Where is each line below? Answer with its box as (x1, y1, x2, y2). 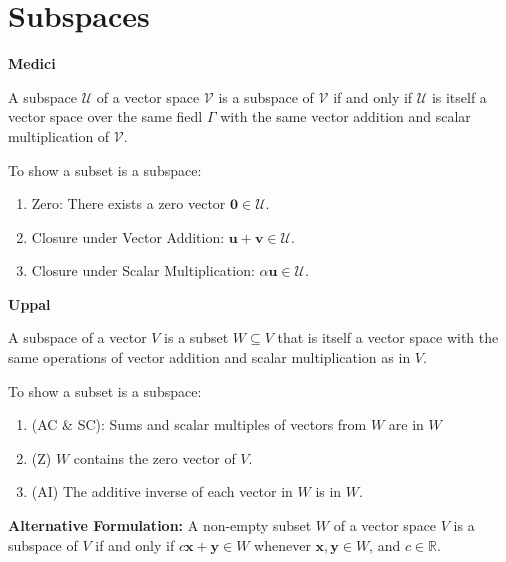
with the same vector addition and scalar (220, 106, 471, 127)
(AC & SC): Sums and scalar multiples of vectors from (31, 414, 367, 435)
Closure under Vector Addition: (31, 226, 225, 247)
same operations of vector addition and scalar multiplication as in (8, 347, 411, 368)
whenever (254, 534, 311, 555)
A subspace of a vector (8, 327, 147, 348)
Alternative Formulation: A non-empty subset (8, 515, 312, 536)
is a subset (164, 327, 229, 348)
